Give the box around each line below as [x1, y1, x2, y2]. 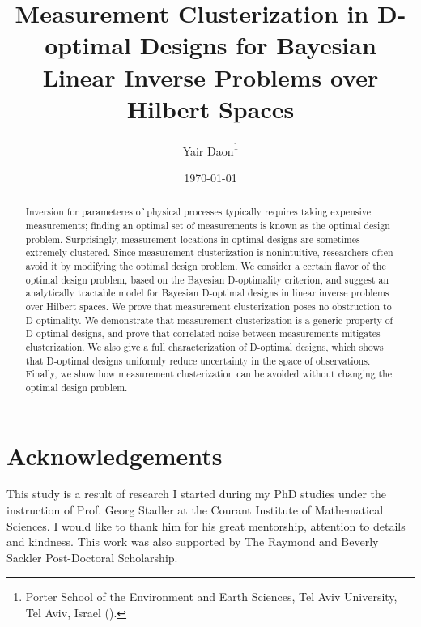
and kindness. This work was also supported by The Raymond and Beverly [6, 533, 379, 550]
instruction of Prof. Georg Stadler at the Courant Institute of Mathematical [6, 501, 384, 518]
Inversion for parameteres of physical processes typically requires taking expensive [25, 205, 371, 219]
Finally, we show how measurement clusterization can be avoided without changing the [25, 367, 393, 381]
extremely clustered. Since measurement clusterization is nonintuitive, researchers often [25, 245, 393, 259]
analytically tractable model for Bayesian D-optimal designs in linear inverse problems [25, 286, 389, 300]
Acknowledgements [6, 438, 223, 471]
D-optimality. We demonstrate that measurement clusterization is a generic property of [25, 313, 393, 326]
